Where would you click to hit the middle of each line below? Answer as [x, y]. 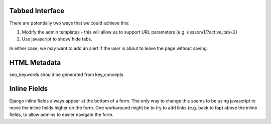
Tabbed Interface [37, 11]
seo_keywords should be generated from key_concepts [66, 74]
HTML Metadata [35, 62]
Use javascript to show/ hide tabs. [57, 39]
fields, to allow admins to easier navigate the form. [61, 114]
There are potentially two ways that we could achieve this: [70, 23]
